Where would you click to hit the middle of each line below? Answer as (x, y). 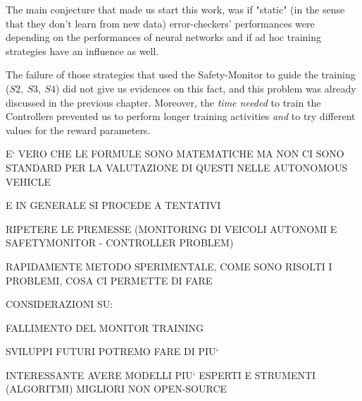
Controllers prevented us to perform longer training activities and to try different (181, 116)
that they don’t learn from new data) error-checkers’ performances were (160, 23)
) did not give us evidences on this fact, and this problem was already (206, 88)
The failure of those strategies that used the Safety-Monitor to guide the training (181, 74)
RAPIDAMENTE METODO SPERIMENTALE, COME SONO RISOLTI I (169, 266)
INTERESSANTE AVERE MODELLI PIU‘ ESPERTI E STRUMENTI (161, 375)
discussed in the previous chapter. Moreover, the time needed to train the (163, 102)
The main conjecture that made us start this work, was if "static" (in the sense (175, 9)
